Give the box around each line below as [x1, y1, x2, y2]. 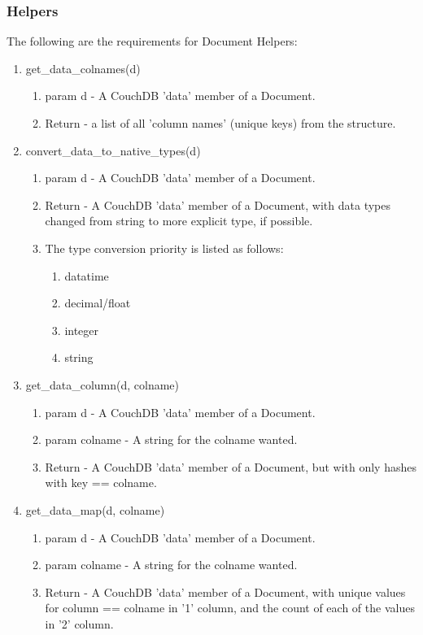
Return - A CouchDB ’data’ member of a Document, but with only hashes [45, 458, 416, 475]
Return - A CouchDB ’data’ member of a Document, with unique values [45, 583, 406, 600]
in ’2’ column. [45, 615, 114, 632]
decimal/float [64, 294, 131, 311]
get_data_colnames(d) [25, 59, 141, 76]
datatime [64, 267, 109, 284]
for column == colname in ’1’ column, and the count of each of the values [45, 599, 415, 616]
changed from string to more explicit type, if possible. [45, 212, 313, 229]
